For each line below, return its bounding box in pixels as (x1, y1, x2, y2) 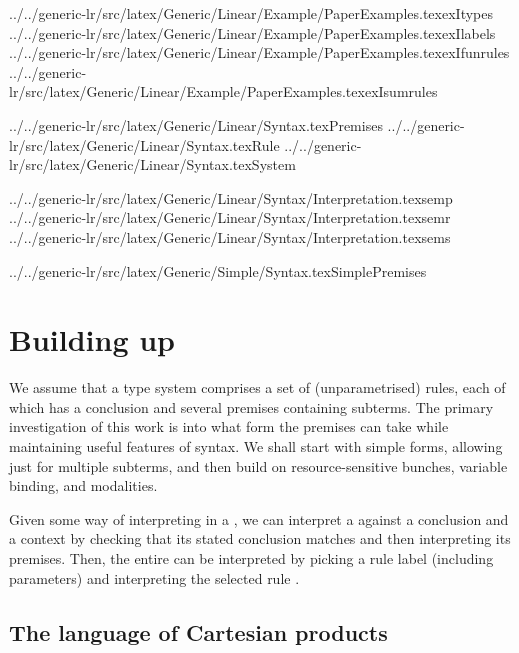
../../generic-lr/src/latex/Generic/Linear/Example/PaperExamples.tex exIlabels (9, 22, 496, 43)
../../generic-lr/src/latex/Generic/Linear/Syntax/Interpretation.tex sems (9, 226, 451, 247)
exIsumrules (364, 81, 438, 102)
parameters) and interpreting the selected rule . (9, 567, 300, 588)
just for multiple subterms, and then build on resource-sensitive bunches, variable (9, 455, 508, 476)
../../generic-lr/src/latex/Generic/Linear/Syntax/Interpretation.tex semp (9, 187, 453, 208)
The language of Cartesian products (9, 616, 388, 647)
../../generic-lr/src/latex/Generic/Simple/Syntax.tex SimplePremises (9, 260, 427, 281)
